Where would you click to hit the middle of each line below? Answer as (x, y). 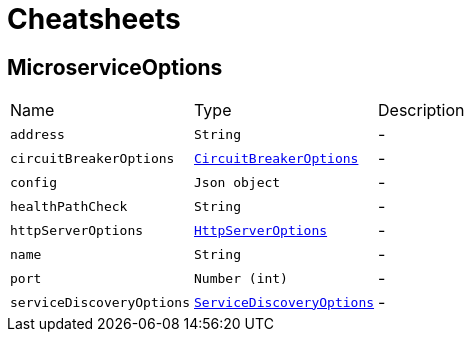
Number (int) (241, 278)
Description (421, 110)
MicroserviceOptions (115, 67)
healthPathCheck (69, 206)
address (37, 134)
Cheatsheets (94, 19)
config (33, 182)
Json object (237, 182)
